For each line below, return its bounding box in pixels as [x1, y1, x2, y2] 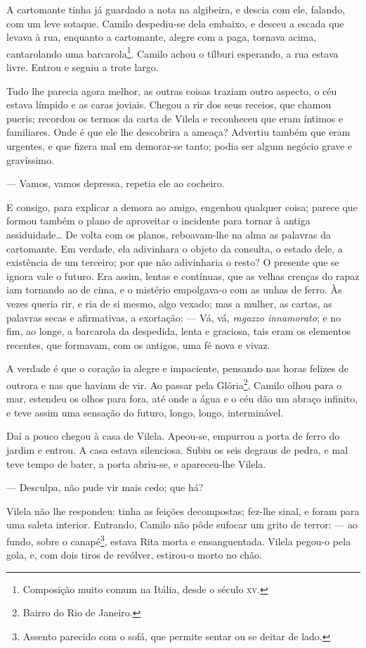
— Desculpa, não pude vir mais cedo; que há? [6, 480, 204, 495]
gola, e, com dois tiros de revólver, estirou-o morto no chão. [6, 547, 262, 562]
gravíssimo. [6, 152, 54, 167]
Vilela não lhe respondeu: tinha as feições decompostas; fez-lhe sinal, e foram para [6, 503, 360, 518]
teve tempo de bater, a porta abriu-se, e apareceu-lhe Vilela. [6, 456, 266, 471]
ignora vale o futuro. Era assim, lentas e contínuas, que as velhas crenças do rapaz [6, 268, 360, 283]
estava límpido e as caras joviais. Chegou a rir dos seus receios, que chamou [6, 97, 332, 112]
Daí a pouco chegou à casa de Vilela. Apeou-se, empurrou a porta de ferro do [6, 428, 340, 443]
